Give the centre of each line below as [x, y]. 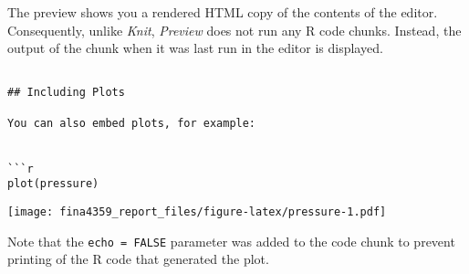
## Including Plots [66, 93]
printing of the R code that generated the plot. [138, 259]
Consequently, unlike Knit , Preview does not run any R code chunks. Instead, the [234, 30]
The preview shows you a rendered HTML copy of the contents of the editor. [223, 12]
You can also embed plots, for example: [132, 123]
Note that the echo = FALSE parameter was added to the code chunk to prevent [231, 241]
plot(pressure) [53, 184]
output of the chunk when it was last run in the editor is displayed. [195, 48]
